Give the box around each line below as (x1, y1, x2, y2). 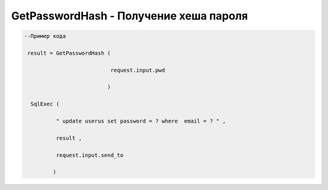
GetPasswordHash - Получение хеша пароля (11, 9, 248, 22)
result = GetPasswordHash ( (27, 49, 111, 56)
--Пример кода (24, 33, 66, 39)
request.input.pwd (110, 67, 165, 73)
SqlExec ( (30, 101, 60, 107)
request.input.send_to (55, 152, 124, 158)
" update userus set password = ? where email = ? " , (55, 118, 226, 124)
